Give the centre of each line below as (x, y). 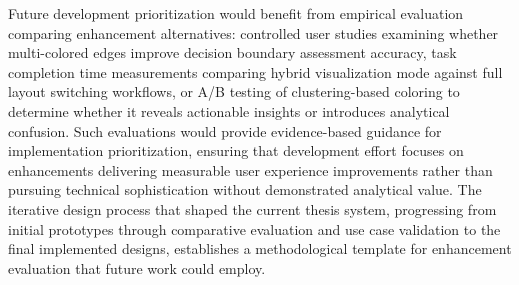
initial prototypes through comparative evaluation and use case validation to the (254, 228)
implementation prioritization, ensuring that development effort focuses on (236, 150)
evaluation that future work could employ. (137, 267)
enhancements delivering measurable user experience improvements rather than (250, 169)
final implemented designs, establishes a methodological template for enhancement (260, 248)
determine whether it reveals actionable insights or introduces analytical (229, 110)
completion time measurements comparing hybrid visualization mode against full (255, 71)
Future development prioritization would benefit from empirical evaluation (236, 13)
